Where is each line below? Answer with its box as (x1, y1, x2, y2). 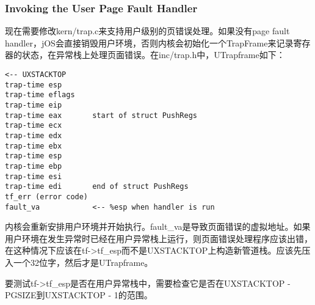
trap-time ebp (5, 161, 62, 171)
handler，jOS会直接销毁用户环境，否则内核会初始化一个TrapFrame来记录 (5, 36, 294, 49)
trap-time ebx (5, 141, 62, 150)
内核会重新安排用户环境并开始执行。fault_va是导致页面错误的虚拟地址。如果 (5, 220, 311, 233)
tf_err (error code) (5, 192, 89, 201)
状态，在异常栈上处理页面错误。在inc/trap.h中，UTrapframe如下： (21, 48, 285, 61)
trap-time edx (5, 131, 62, 140)
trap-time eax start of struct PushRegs (5, 111, 197, 120)
